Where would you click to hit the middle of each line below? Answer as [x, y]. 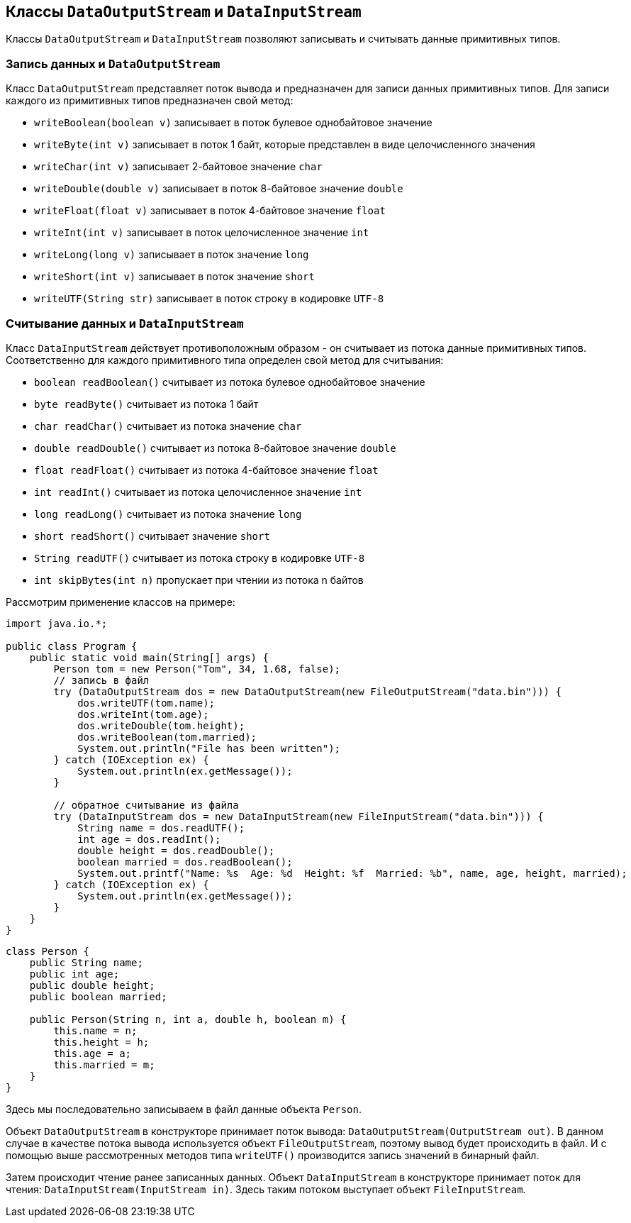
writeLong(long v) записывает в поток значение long [172, 255]
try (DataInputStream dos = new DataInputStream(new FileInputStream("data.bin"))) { [298, 816]
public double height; [92, 985]
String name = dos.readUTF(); [161, 828]
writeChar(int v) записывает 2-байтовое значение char [178, 167]
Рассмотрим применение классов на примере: [121, 602]
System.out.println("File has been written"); [209, 748]
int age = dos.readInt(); [149, 839]
